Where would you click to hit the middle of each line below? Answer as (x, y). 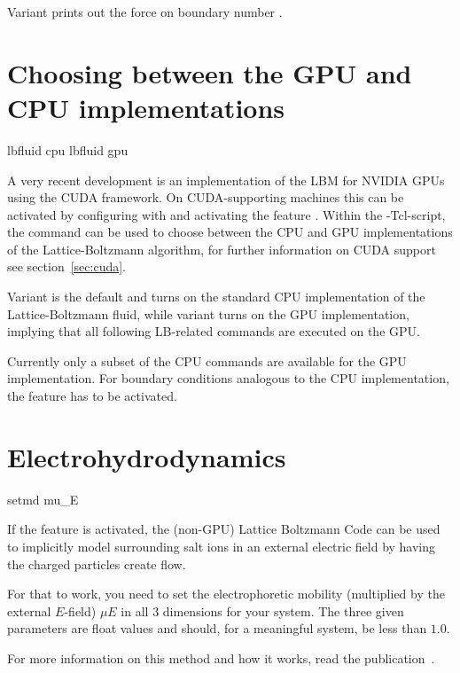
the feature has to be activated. (92, 396)
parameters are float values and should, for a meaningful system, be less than (217, 628)
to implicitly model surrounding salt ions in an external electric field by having (222, 546)
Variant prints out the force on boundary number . (145, 12)
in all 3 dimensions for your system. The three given (262, 610)
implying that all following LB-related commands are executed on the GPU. (214, 331)
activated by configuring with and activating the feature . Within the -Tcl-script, (226, 214)
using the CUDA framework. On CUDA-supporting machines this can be (206, 197)
